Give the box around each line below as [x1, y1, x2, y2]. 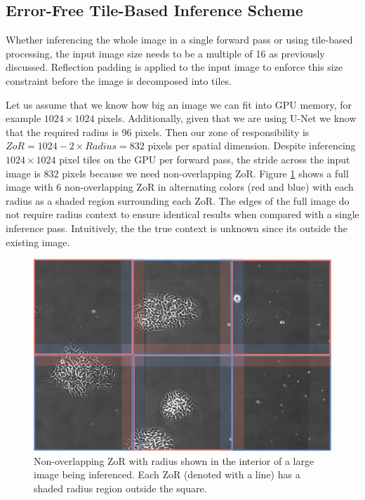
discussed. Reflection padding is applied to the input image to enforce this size [6, 60, 343, 74]
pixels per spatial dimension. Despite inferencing [147, 138, 356, 153]
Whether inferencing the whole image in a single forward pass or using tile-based [6, 32, 353, 47]
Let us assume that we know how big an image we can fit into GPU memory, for [6, 97, 352, 112]
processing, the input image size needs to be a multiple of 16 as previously [6, 46, 325, 60]
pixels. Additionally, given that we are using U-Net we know [98, 111, 357, 126]
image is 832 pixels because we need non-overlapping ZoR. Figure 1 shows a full [6, 165, 349, 180]
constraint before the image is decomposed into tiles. [6, 73, 232, 88]
